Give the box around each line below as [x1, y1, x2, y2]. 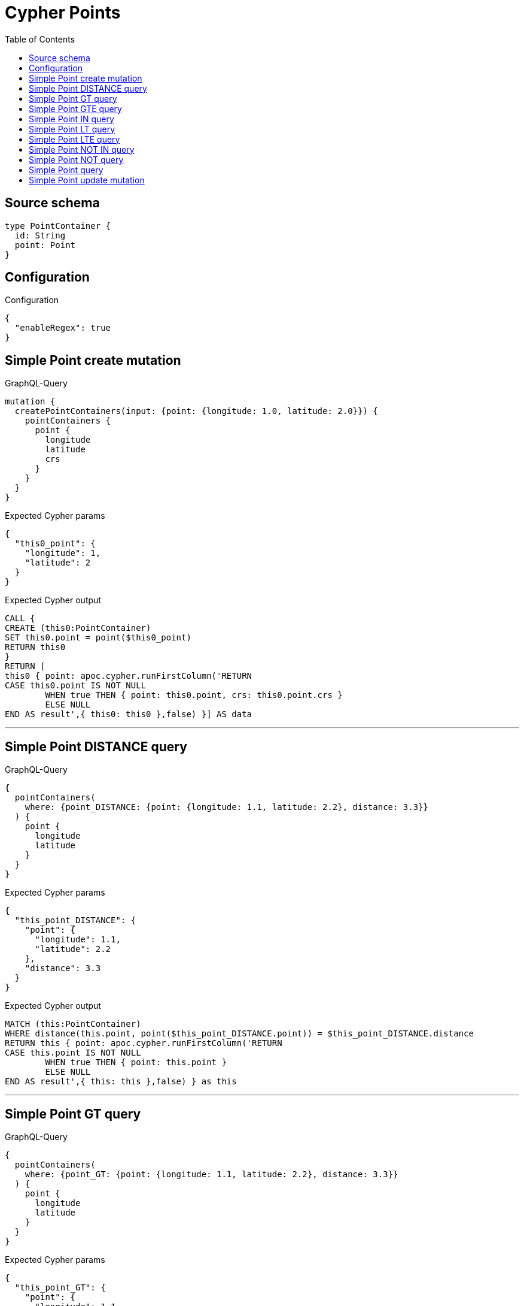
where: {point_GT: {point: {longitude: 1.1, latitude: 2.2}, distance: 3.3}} [25, 1169, 398, 1179]
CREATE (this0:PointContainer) [5, 623, 151, 633]
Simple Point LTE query [29, 134, 120, 144]
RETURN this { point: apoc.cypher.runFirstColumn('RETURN [5, 1038, 282, 1048]
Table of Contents [5, 34, 75, 44]
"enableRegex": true [14, 323, 111, 333]
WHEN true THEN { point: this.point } [45, 1057, 227, 1068]
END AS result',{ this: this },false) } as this [5, 1077, 237, 1087]
